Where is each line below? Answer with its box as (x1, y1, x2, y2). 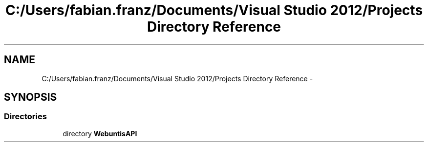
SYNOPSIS (4, 91, 57, 104)
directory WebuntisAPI (63, 129, 137, 138)
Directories (4, 111, 47, 122)
